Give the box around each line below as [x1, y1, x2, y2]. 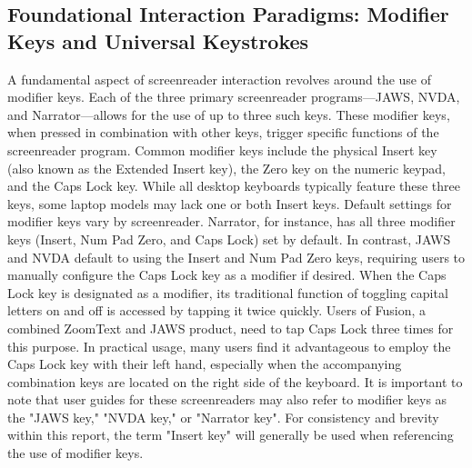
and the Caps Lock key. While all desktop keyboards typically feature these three [7, 176, 461, 195]
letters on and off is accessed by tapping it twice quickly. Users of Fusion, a [7, 301, 427, 320]
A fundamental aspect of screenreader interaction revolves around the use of [7, 69, 432, 88]
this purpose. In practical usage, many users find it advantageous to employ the [7, 336, 451, 355]
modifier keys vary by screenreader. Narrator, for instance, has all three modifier [7, 212, 456, 231]
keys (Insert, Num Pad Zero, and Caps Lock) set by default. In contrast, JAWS [7, 229, 451, 248]
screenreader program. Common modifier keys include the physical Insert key [7, 140, 437, 159]
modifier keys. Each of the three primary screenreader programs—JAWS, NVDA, [7, 87, 460, 106]
